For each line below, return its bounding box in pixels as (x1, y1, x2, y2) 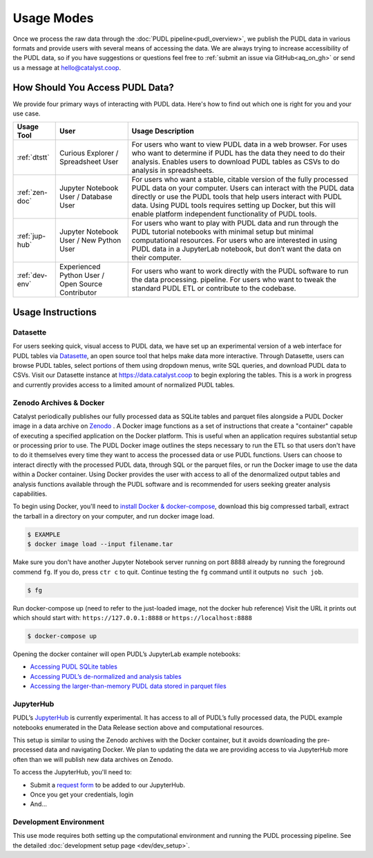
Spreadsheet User (59, 157, 119, 167)
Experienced (59, 262, 101, 272)
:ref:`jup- (17, 232, 46, 241)
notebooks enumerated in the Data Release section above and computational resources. (12, 723, 264, 731)
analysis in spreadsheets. (131, 166, 214, 176)
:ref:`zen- (17, 187, 48, 197)
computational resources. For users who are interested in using (131, 236, 338, 245)
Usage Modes (12, 10, 94, 26)
